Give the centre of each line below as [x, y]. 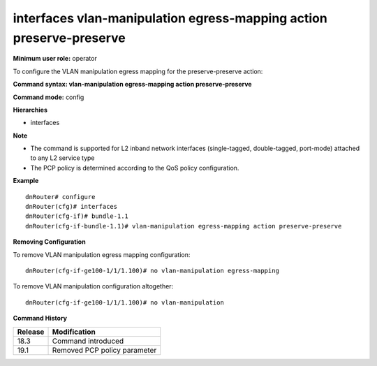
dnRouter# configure [60, 197]
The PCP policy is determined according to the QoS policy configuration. [135, 168]
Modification [74, 332]
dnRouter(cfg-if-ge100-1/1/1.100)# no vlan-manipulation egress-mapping [152, 270]
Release [31, 332]
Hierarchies [30, 110]
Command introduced [88, 341]
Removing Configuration [50, 242]
